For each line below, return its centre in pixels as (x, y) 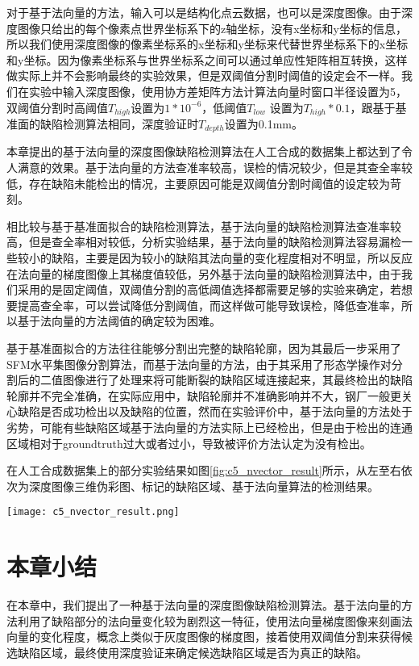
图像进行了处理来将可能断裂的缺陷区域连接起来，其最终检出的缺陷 (237, 380)
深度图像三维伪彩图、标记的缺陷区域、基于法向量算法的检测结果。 (203, 486)
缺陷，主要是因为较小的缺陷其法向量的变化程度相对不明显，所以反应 (232, 258)
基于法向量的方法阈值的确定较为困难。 (119, 321)
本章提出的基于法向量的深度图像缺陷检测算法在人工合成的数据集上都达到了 (204, 151)
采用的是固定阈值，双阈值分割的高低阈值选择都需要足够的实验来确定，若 (209, 289)
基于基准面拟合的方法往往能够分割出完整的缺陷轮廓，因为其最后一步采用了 (204, 348)
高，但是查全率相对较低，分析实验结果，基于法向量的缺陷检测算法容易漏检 (204, 242)
